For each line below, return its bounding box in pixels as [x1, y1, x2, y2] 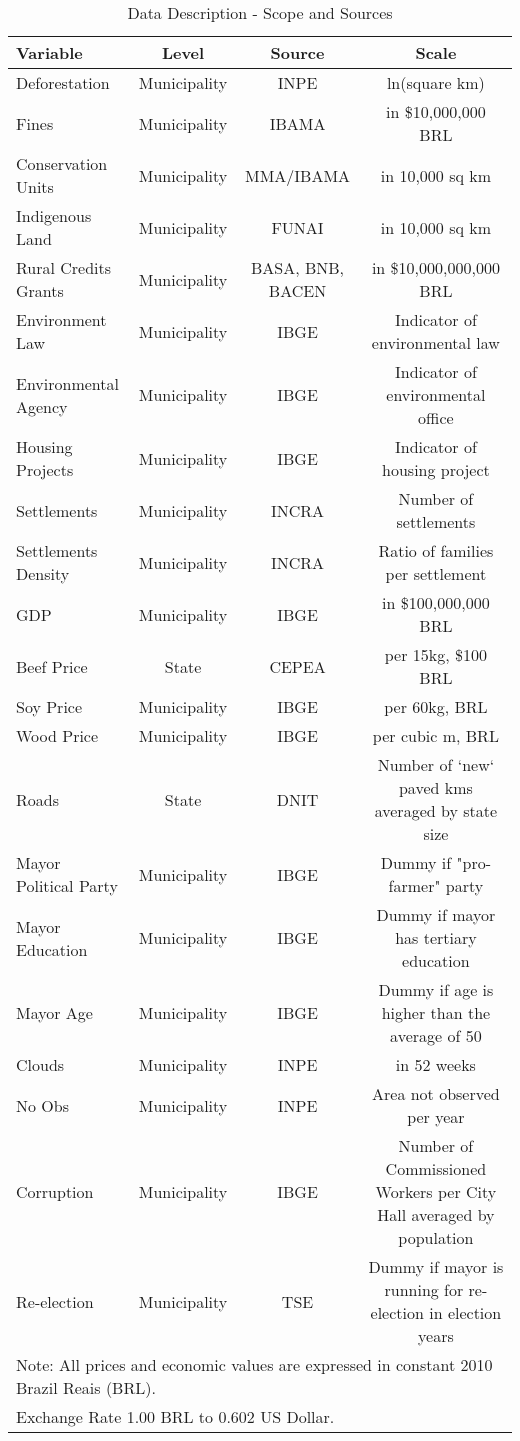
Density [16, 562, 70, 585]
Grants [16, 279, 64, 302]
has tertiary [395, 926, 477, 949]
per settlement [385, 562, 487, 585]
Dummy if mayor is [368, 1255, 504, 1278]
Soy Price [16, 695, 83, 718]
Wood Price [16, 724, 99, 747]
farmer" [388, 874, 441, 897]
